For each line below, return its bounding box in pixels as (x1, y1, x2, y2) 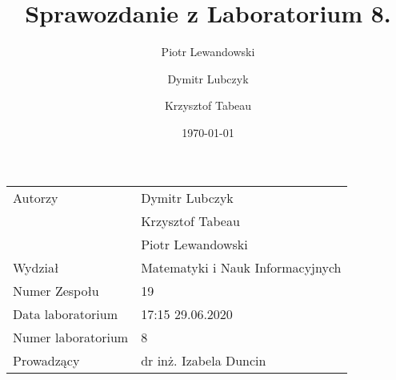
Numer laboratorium (13, 327, 129, 346)
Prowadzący (13, 350, 80, 370)
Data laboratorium (13, 304, 118, 323)
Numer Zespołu (13, 281, 99, 300)
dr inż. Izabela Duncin (141, 350, 266, 370)
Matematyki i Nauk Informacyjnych (141, 257, 342, 277)
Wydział (13, 257, 59, 277)
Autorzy (13, 188, 58, 207)
